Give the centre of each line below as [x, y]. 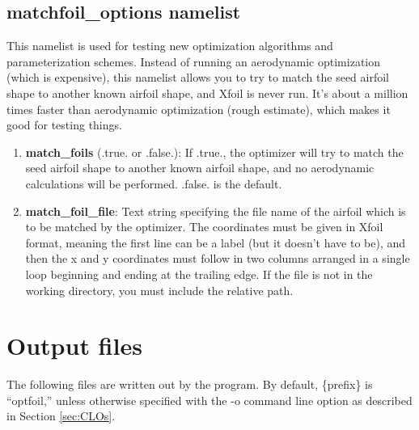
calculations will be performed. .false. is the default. [154, 183]
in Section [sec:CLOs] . [61, 416]
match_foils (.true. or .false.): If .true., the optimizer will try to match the [214, 152]
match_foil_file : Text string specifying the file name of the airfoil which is [216, 211]
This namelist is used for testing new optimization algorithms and [170, 46]
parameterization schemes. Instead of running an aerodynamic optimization [194, 61]
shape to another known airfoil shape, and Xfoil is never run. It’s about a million [207, 93]
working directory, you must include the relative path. [159, 290]
